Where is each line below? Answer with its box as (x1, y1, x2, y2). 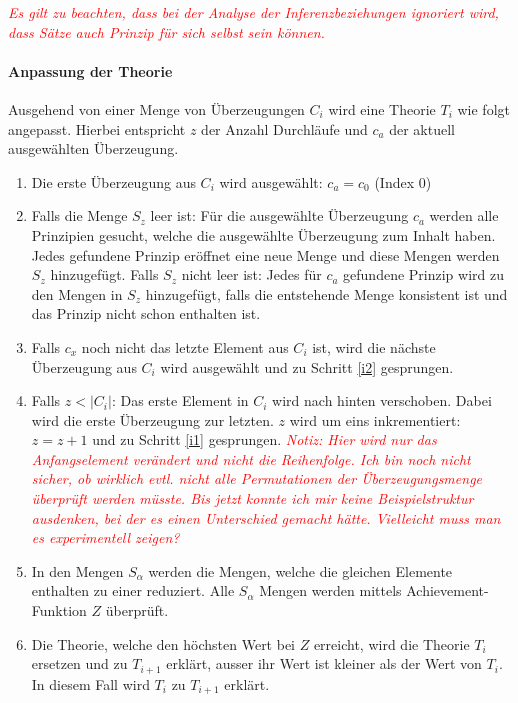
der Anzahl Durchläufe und (201, 118, 368, 139)
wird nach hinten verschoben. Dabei (272, 390, 492, 411)
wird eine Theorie (328, 98, 436, 119)
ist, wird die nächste (312, 336, 436, 357)
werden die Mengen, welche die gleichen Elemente (148, 560, 453, 581)
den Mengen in (31, 283, 123, 304)
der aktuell (389, 118, 455, 139)
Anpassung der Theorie (8, 60, 173, 81)
